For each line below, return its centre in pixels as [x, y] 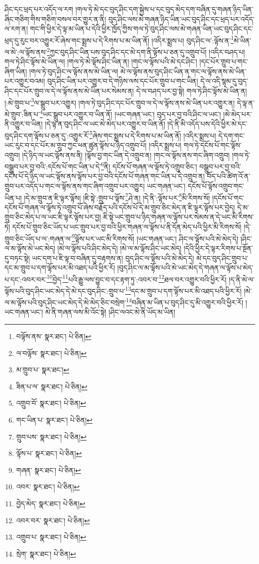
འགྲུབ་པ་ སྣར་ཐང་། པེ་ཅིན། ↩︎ [51, 537]
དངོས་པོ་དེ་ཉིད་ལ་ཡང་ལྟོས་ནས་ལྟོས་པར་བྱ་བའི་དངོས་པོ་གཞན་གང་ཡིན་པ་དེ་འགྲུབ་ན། [105, 176]
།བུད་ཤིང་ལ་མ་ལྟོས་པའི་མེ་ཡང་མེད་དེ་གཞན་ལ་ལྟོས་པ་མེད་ [185, 268]
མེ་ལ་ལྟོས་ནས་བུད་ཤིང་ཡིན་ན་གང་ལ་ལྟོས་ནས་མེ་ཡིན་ [183, 71]
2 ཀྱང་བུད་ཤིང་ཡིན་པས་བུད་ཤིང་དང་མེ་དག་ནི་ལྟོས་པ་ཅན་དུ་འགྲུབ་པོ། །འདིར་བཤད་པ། [146, 51]
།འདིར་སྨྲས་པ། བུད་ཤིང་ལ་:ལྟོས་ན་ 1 [192, 39]
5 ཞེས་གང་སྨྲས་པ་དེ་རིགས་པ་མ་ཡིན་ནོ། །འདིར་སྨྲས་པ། [153, 134]
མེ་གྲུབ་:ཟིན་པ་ [22, 114]
